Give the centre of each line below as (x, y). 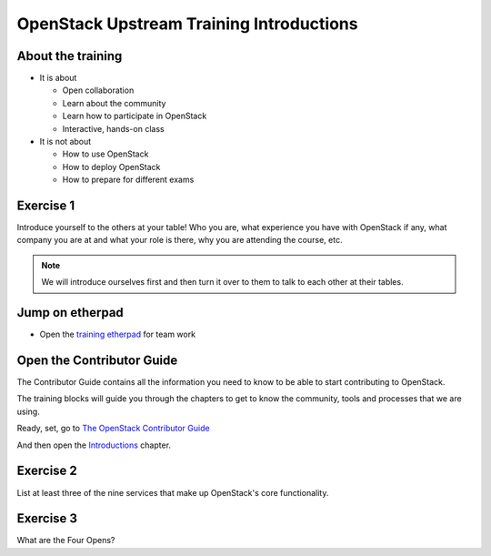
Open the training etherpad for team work (117, 334)
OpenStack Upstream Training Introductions (187, 24)
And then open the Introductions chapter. (94, 445)
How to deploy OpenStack (111, 167)
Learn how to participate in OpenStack (135, 116)
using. (28, 411)
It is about (58, 78)
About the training (70, 56)
